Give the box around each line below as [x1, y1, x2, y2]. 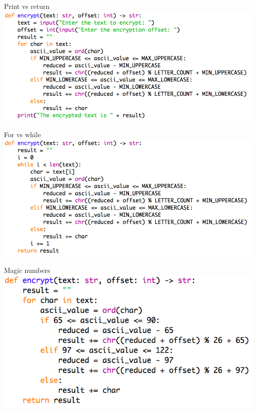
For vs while [4, 129, 41, 139]
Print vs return [4, 1, 50, 11]
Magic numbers [4, 264, 50, 275]
